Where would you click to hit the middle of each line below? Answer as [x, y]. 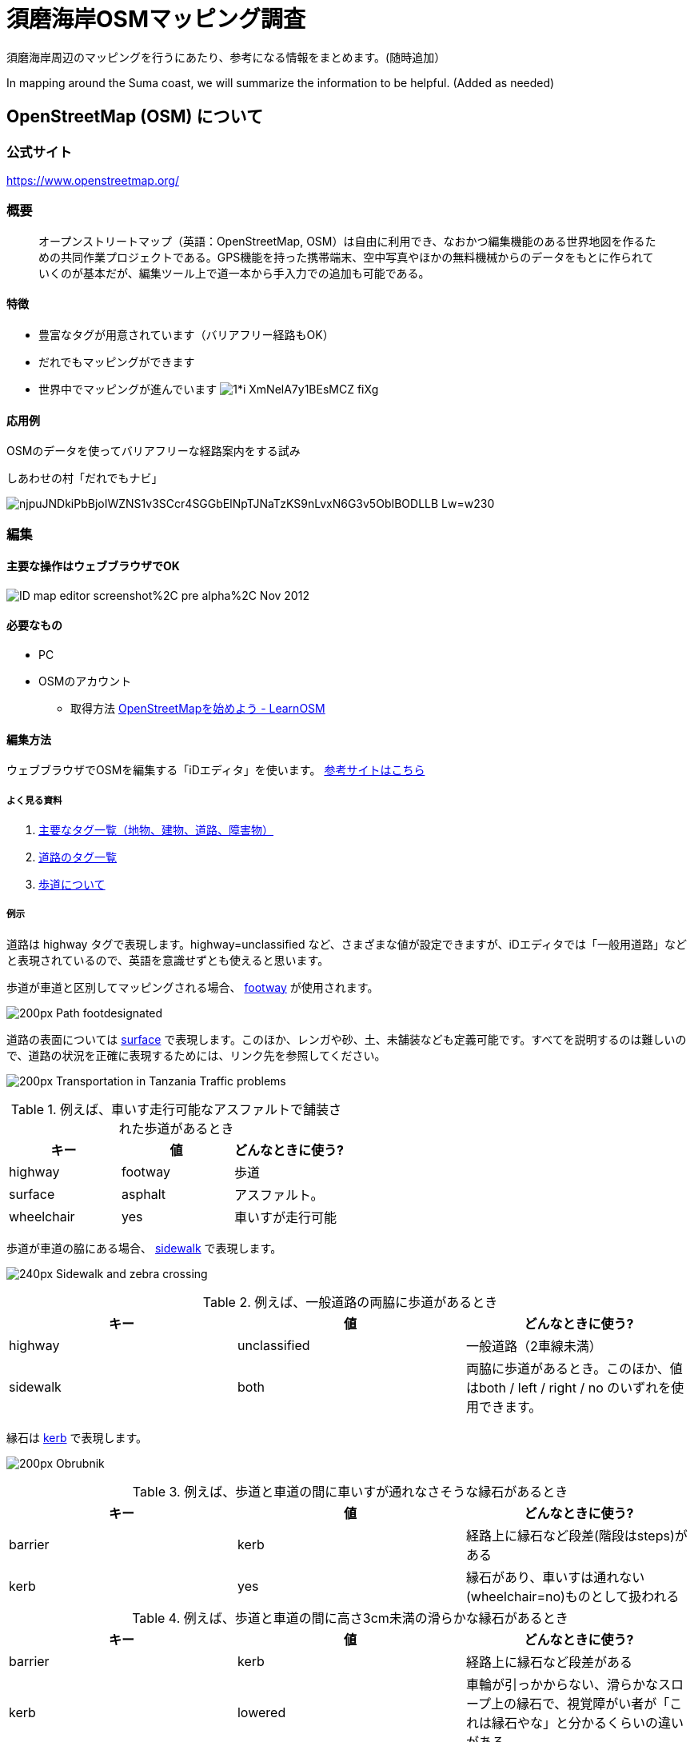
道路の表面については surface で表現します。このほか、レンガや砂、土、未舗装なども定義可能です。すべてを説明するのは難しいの [347, 1039]
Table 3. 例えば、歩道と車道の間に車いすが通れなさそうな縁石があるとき [350, 1491]
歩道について [72, 884]
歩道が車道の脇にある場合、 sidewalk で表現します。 [144, 1248]
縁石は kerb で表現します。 [77, 1437]
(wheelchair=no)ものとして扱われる [572, 1596]
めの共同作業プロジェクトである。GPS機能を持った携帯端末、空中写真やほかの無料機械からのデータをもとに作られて [346, 257]
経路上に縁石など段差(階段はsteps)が [576, 1535]
